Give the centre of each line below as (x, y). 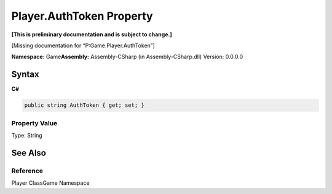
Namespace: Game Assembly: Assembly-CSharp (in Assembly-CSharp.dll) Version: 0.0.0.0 (127, 57)
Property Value (34, 123)
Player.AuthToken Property (82, 16)
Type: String (27, 135)
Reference (27, 171)
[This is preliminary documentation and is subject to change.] (92, 34)
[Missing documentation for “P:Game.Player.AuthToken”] (83, 45)
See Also (29, 153)
